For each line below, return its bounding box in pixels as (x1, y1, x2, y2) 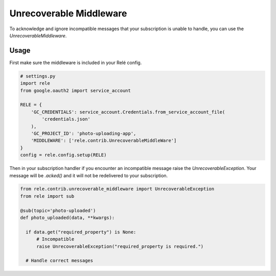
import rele (20, 80, 51, 87)
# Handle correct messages (26, 258, 94, 264)
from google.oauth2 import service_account (20, 88, 131, 93)
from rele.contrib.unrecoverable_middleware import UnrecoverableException (20, 186, 215, 192)
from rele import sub (20, 193, 75, 199)
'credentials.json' (41, 116, 90, 122)
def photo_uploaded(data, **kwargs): (20, 215, 115, 221)
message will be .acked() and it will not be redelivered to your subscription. (9, 172, 168, 179)
